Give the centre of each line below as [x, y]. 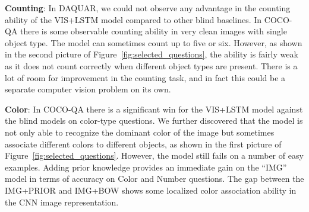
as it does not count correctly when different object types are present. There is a [151, 65]
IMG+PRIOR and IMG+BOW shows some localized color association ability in [151, 190]
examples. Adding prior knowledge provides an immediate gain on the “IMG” [146, 167]
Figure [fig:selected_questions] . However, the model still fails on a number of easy [154, 155]
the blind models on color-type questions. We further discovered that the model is [154, 121]
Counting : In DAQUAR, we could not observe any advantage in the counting [148, 8]
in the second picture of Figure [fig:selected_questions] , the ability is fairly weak [152, 54]
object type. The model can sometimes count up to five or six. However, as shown [154, 42]
